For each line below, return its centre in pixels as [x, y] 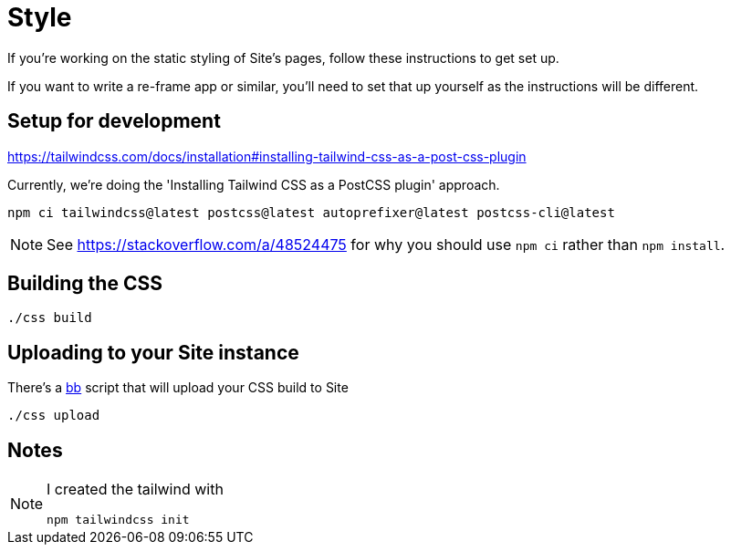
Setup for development [114, 121]
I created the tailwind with [135, 490]
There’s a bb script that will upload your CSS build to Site [178, 388]
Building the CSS [85, 284]
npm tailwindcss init [118, 520]
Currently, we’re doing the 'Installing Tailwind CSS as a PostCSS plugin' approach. [254, 184]
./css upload [54, 416]
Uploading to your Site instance [153, 352]
